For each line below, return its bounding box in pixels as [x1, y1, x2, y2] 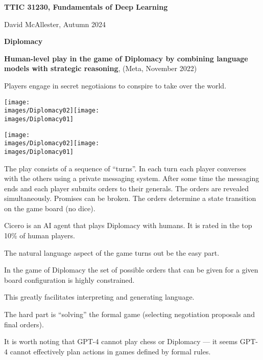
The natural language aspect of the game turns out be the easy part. [4, 247, 220, 258]
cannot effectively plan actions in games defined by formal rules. [10, 346, 211, 356]
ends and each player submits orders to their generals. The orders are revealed [4, 183, 249, 193]
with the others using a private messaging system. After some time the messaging [4, 173, 259, 184]
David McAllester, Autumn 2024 [4, 18, 106, 29]
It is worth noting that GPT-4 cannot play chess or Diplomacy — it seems [4, 336, 238, 347]
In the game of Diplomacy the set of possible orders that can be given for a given [4, 264, 258, 275]
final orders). [4, 319, 44, 329]
